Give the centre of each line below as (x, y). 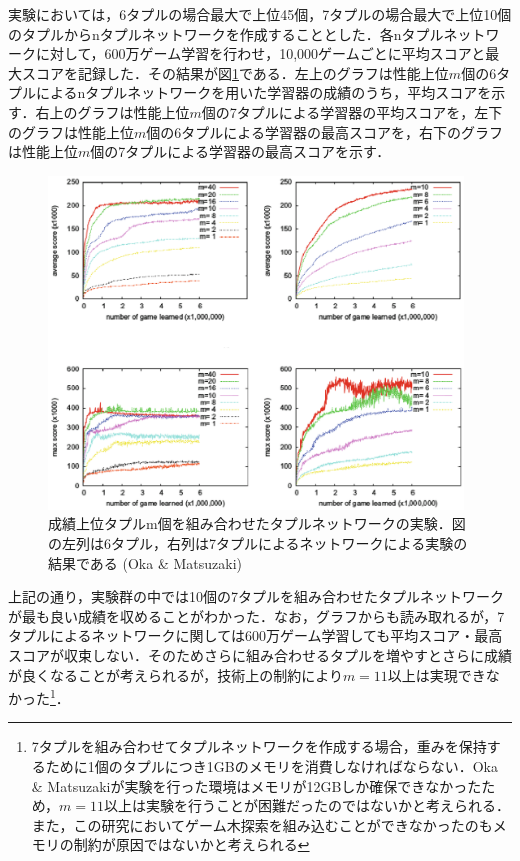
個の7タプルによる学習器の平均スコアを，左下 (352, 111)
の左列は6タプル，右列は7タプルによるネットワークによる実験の (258, 543)
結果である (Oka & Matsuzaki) (145, 562)
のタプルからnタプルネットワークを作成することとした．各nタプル (226, 33)
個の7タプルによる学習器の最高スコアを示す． (240, 151)
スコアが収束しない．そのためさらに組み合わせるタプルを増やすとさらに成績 (260, 655)
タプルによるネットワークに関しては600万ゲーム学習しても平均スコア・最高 (255, 635)
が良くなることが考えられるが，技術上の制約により (175, 674)
